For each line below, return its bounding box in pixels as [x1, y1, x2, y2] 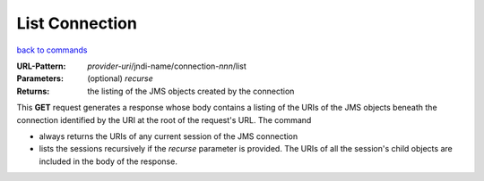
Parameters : [16, 73, 65, 84]
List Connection [16, 13, 138, 33]
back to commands [16, 45, 88, 55]
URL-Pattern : [16, 61, 66, 71]
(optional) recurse [87, 73, 153, 84]
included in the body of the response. [39, 156, 178, 167]
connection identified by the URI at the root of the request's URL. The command [16, 114, 312, 125]
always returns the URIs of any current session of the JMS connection [39, 130, 298, 142]
